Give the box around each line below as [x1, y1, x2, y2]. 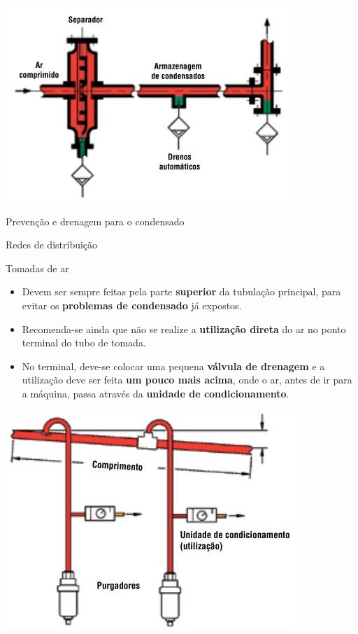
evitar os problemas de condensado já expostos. [22, 297, 242, 312]
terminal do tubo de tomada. [22, 335, 146, 350]
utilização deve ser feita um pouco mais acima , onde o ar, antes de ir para [22, 372, 352, 387]
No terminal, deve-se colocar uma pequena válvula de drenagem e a [22, 358, 325, 373]
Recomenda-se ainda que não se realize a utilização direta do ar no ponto [22, 321, 346, 336]
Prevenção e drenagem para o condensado [6, 213, 185, 228]
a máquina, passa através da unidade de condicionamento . [22, 386, 289, 400]
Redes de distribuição [6, 237, 98, 252]
